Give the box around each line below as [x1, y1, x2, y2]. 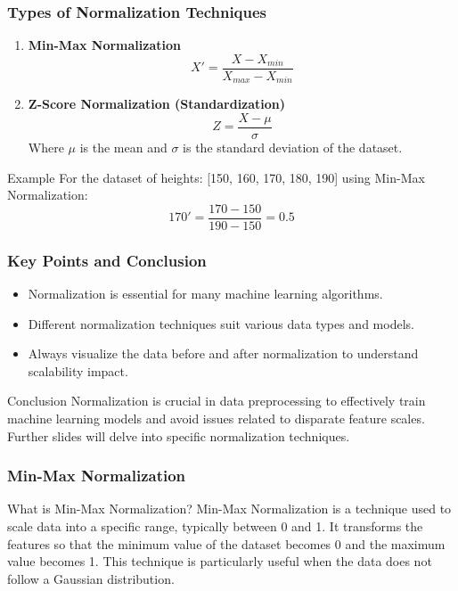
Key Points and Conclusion [7, 249, 207, 271]
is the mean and [79, 137, 168, 156]
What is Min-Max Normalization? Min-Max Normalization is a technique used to [7, 499, 452, 518]
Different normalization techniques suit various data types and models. [28, 314, 414, 332]
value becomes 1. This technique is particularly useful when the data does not [7, 552, 432, 570]
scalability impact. [28, 361, 128, 380]
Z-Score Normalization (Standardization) [28, 94, 286, 113]
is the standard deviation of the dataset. [183, 137, 403, 156]
